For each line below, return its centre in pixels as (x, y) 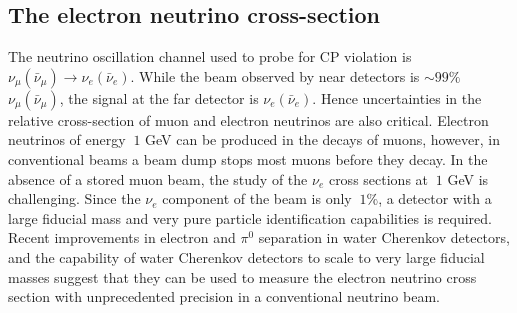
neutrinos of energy (67, 139)
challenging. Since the (74, 198)
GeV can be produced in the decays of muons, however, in (323, 139)
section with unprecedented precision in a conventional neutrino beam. (224, 296)
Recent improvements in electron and (122, 237)
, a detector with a (435, 198)
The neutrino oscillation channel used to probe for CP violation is (210, 56)
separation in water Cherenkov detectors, (384, 237)
